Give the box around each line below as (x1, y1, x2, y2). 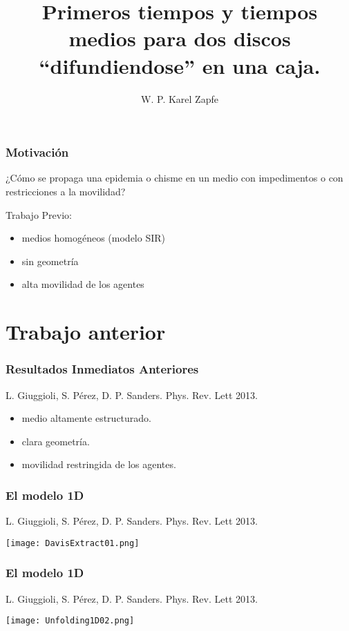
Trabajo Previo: (6, 207, 72, 222)
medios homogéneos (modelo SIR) (21, 231, 166, 245)
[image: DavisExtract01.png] (6, 538, 140, 548)
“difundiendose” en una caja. (39, 51, 321, 79)
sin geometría (21, 253, 79, 268)
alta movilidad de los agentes (21, 277, 144, 291)
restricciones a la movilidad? (6, 184, 126, 198)
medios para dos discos (68, 24, 291, 52)
